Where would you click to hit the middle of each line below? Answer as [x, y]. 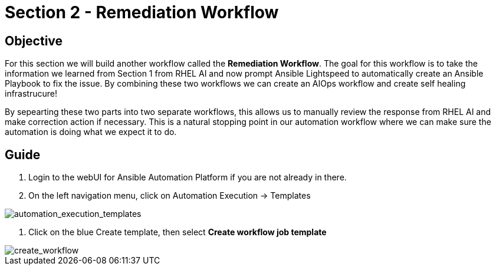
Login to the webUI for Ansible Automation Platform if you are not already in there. [188, 177]
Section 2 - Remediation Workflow [142, 12]
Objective [34, 41]
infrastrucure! [31, 94]
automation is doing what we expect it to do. [91, 132]
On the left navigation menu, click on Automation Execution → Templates [170, 196]
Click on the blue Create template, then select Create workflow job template [178, 232]
